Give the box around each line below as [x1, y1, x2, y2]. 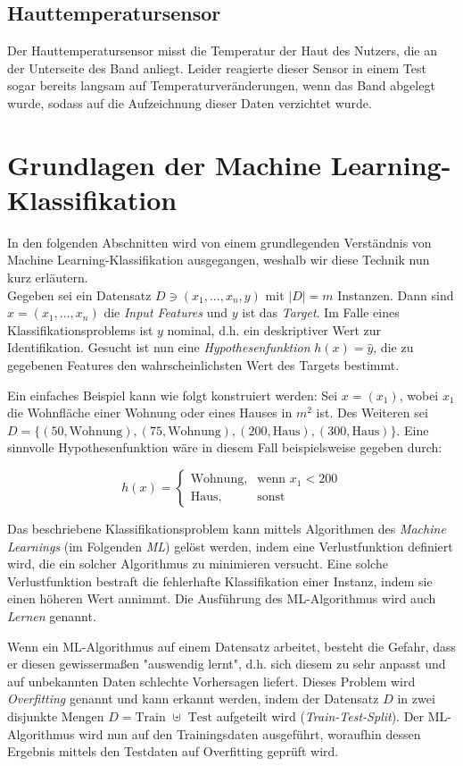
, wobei [399, 385, 439, 404]
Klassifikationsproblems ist [7, 320, 153, 339]
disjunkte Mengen [7, 706, 104, 725]
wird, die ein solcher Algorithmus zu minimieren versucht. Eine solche [7, 554, 388, 573]
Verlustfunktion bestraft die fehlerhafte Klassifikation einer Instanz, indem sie [7, 571, 433, 590]
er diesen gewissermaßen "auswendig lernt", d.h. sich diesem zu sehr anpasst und [7, 654, 446, 673]
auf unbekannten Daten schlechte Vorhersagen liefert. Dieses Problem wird [7, 671, 416, 690]
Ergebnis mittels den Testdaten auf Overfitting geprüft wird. [7, 742, 339, 761]
